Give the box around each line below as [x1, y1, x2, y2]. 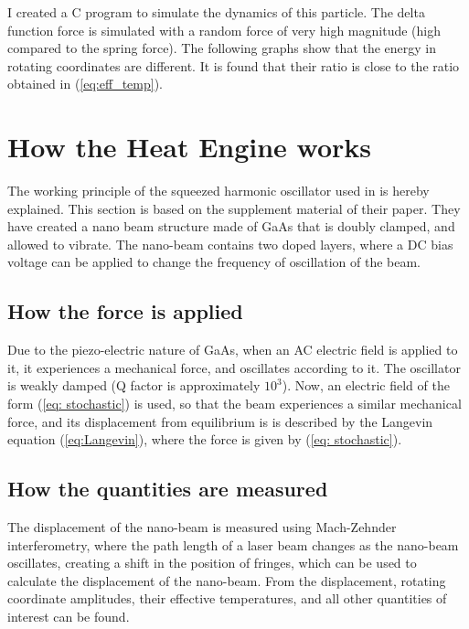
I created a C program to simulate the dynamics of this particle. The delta [7, 3, 425, 21]
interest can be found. [7, 607, 130, 625]
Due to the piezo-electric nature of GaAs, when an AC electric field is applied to [7, 340, 458, 359]
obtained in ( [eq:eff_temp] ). [7, 74, 163, 93]
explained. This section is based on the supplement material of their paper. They [7, 198, 461, 218]
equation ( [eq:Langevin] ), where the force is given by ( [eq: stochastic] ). [7, 430, 402, 449]
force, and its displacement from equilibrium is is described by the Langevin [7, 411, 433, 431]
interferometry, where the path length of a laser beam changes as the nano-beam [7, 535, 459, 554]
